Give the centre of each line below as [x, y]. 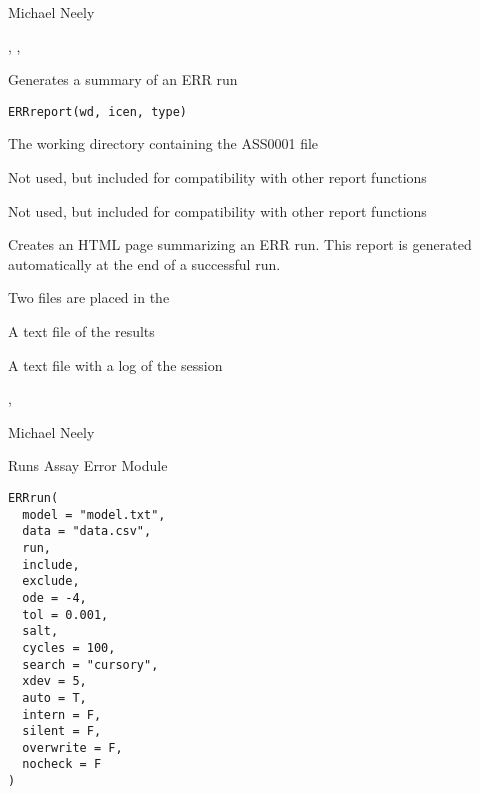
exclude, [51, 581]
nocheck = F [62, 764]
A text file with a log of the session [115, 364]
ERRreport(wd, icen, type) [97, 111]
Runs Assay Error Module [88, 465]
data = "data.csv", [87, 531]
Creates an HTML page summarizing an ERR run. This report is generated [240, 244]
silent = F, [62, 731]
